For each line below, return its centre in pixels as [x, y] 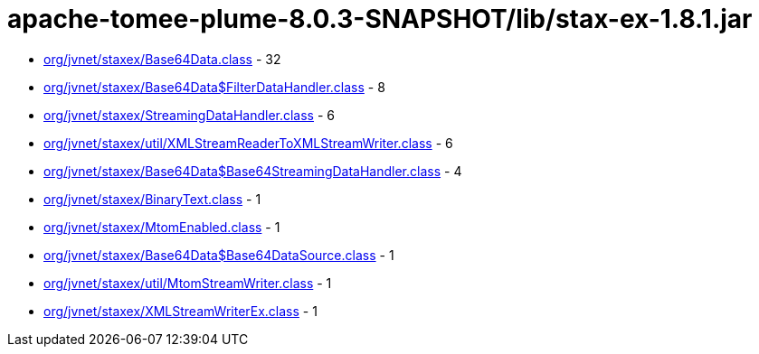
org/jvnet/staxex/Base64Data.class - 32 [162, 59]
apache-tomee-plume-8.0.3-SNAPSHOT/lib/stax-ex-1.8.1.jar [380, 19]
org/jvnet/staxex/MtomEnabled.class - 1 [162, 227]
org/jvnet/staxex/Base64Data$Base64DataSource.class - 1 [219, 255]
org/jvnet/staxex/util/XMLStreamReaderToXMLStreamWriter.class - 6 [248, 143]
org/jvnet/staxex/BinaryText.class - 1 [152, 199]
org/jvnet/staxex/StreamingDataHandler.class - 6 [190, 115]
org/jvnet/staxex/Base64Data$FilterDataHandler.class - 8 [214, 87]
